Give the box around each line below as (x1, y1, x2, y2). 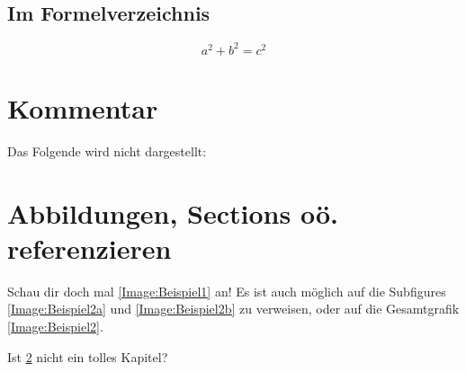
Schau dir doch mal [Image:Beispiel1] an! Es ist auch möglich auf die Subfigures (7, 281, 446, 300)
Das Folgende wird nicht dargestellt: (7, 141, 207, 160)
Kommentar (7, 89, 158, 126)
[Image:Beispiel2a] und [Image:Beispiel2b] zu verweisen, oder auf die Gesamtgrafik (7, 299, 460, 318)
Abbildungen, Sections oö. (7, 194, 338, 231)
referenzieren (7, 229, 172, 266)
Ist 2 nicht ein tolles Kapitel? (7, 347, 168, 366)
